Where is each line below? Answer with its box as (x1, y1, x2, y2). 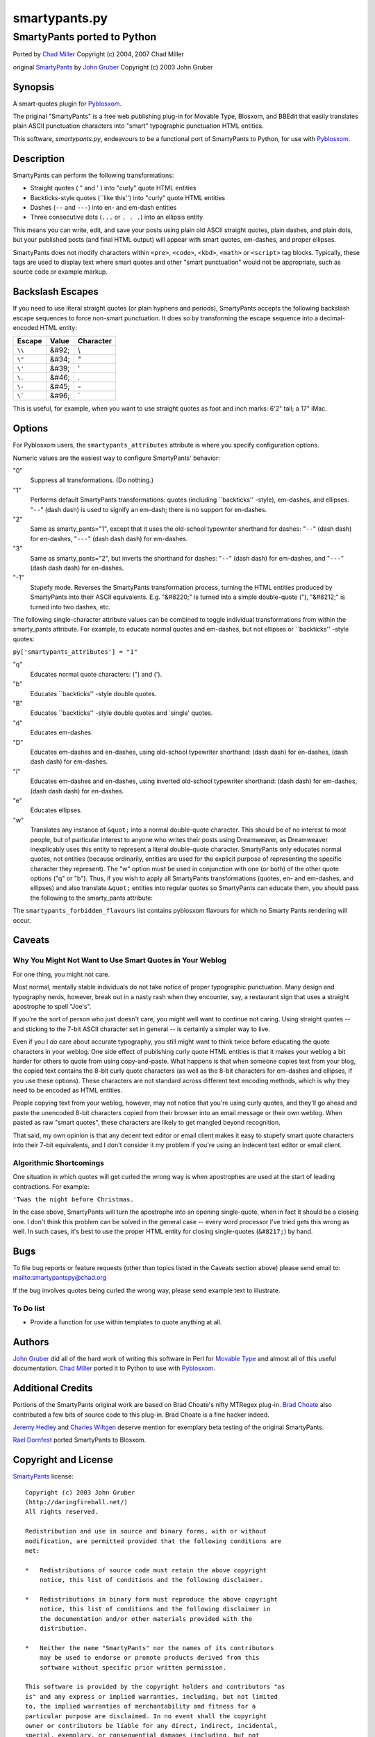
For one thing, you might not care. (12, 970, 110, 978)
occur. (12, 916, 31, 924)
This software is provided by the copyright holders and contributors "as (25, 1683, 285, 1691)
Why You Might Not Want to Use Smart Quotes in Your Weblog (12, 955, 227, 965)
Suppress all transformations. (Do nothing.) (30, 476, 154, 484)
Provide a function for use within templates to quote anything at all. (30, 1317, 222, 1326)
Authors (12, 1336, 49, 1348)
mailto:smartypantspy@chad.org (12, 1274, 107, 1282)
